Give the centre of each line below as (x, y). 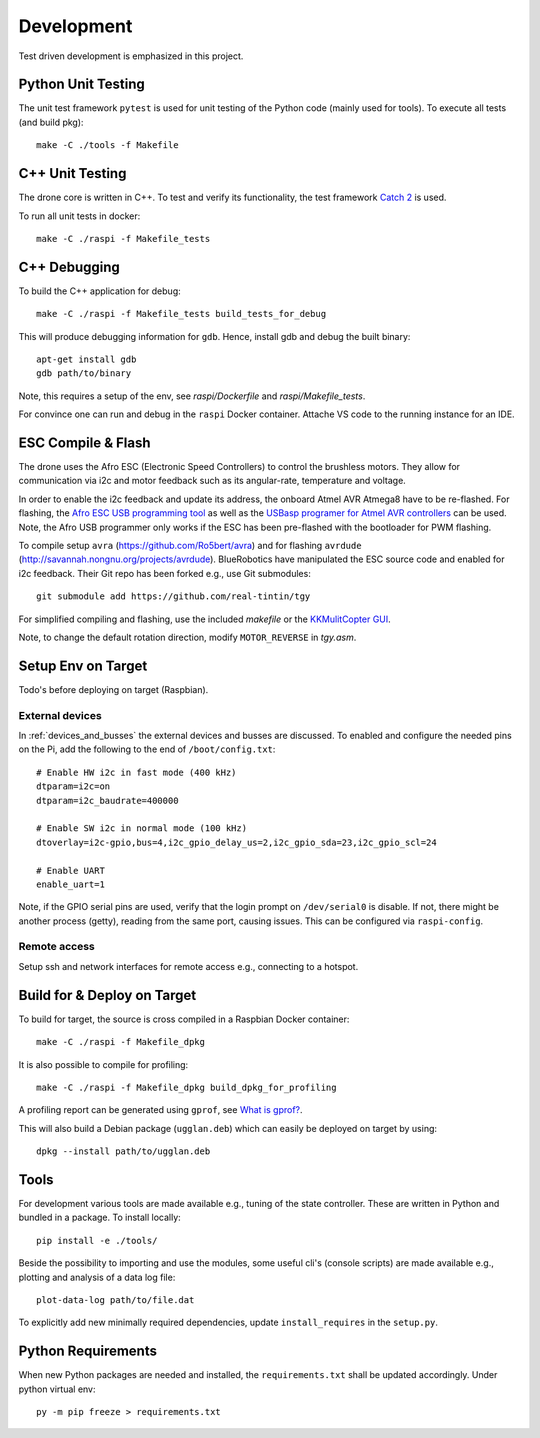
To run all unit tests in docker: (79, 216)
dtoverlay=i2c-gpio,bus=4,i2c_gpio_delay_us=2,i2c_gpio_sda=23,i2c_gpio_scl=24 (236, 842)
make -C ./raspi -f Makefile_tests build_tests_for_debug (181, 314)
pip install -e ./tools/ (97, 1240)
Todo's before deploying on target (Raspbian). (113, 689)
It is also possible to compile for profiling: (103, 1064)
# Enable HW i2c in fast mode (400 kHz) (136, 772)
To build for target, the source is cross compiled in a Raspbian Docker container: (184, 1019)
